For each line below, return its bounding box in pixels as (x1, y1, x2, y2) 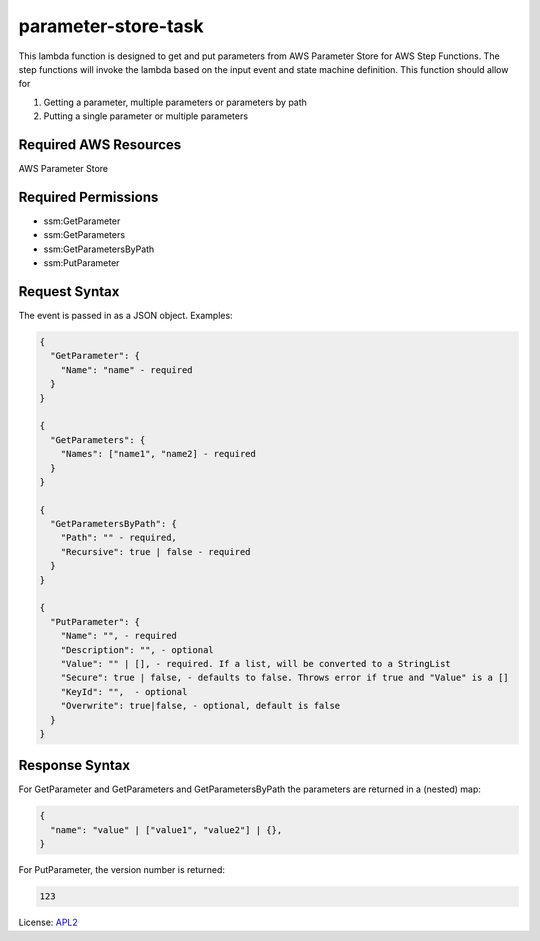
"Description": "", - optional (60, 644, 214, 655)
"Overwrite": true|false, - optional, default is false (60, 700, 341, 712)
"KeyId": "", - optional (60, 686, 188, 697)
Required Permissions (18, 188, 159, 205)
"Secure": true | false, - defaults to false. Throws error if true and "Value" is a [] (60, 672, 509, 684)
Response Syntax (18, 757, 130, 774)
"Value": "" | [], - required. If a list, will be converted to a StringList (60, 658, 452, 669)
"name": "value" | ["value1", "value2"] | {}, (50, 824, 283, 835)
